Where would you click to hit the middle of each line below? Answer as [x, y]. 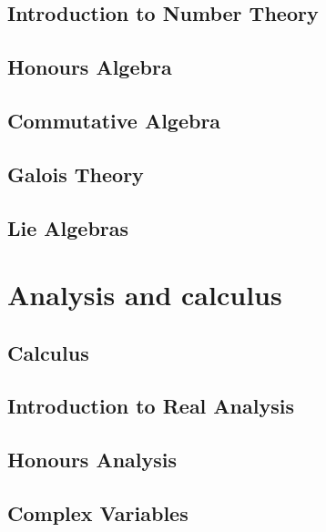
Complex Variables [98, 513]
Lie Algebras [68, 227]
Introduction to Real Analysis [151, 406]
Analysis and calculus [145, 295]
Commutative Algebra [114, 120]
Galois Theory [76, 174]
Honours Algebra [90, 67]
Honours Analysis [92, 460]
